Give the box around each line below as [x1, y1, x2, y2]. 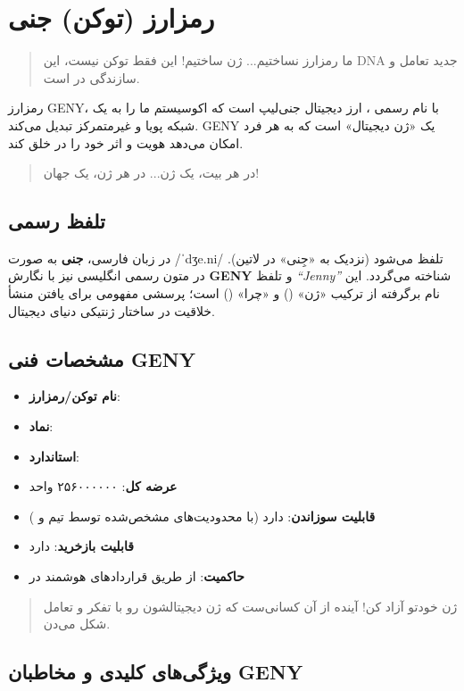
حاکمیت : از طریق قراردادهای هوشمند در [29, 567, 244, 586]
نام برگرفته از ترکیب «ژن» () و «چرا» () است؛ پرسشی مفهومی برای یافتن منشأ [8, 284, 440, 303]
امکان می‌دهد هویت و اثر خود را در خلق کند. [8, 133, 244, 152]
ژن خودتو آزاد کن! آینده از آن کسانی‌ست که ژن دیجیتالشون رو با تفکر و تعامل [43, 596, 458, 615]
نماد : [29, 417, 54, 436]
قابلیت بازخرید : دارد [29, 537, 134, 555]
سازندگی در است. [43, 68, 140, 87]
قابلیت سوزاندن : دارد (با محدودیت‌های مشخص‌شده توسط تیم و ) [29, 506, 376, 525]
